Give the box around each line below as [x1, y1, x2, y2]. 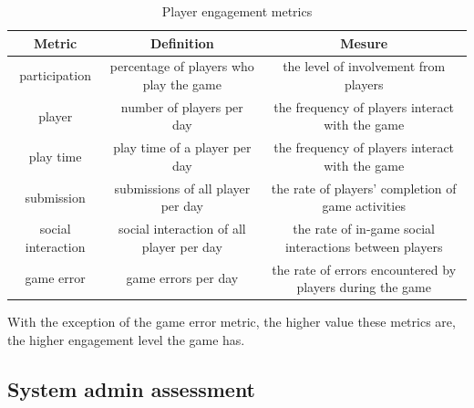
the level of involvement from [283, 57, 446, 76]
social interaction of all [118, 219, 246, 238]
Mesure [340, 33, 388, 52]
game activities [322, 196, 406, 215]
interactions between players [284, 236, 443, 256]
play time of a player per [113, 138, 252, 157]
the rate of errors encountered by [272, 259, 457, 278]
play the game [142, 75, 222, 94]
